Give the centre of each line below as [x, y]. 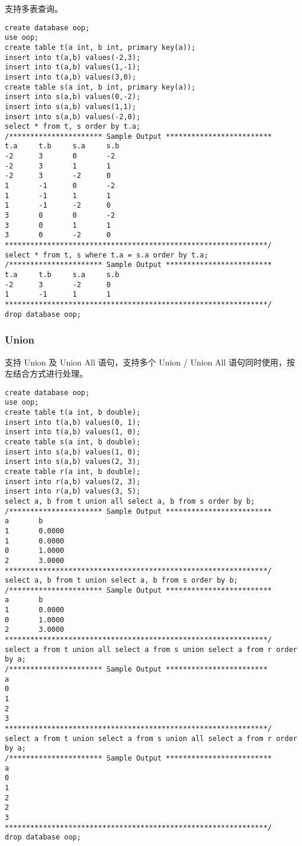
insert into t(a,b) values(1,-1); [73, 67]
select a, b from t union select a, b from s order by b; [121, 581]
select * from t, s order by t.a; [73, 127]
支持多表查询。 [34, 8]
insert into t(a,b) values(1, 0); [73, 432]
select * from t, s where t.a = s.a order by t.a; [107, 255]
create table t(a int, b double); [73, 412]
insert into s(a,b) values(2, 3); [73, 462]
